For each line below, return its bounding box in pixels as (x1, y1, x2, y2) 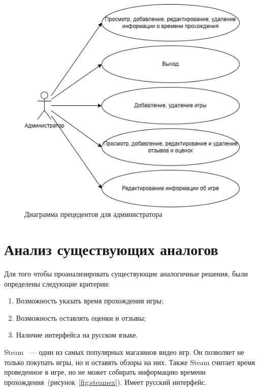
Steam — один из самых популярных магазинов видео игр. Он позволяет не (4, 346, 244, 357)
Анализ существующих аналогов (4, 239, 218, 260)
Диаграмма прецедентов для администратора (24, 209, 163, 219)
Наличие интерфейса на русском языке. (16, 329, 138, 340)
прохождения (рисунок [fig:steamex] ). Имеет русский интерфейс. (4, 376, 207, 387)
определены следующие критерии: (4, 278, 110, 289)
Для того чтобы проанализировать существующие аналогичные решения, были (4, 268, 248, 278)
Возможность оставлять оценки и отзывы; (16, 312, 146, 323)
